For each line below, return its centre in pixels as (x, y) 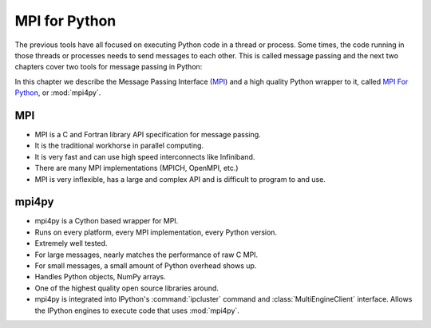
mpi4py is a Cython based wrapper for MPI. (107, 221)
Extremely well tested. (71, 243)
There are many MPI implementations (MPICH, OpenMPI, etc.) (136, 168)
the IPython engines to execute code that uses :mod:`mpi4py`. (137, 310)
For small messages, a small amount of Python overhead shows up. (146, 266)
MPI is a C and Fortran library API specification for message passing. (148, 135)
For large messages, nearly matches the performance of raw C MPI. (146, 255)
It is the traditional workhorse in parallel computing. (119, 146)
